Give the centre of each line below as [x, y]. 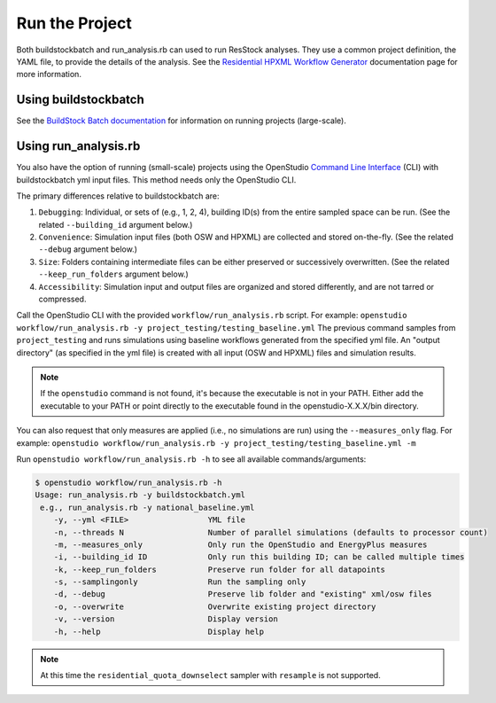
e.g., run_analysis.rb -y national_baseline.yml [147, 507]
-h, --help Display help [159, 631]
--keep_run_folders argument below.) [114, 274]
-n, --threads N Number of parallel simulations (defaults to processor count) [271, 532]
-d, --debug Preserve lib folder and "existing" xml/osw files [243, 594]
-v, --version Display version [166, 619]
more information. [49, 74]
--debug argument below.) [88, 249]
